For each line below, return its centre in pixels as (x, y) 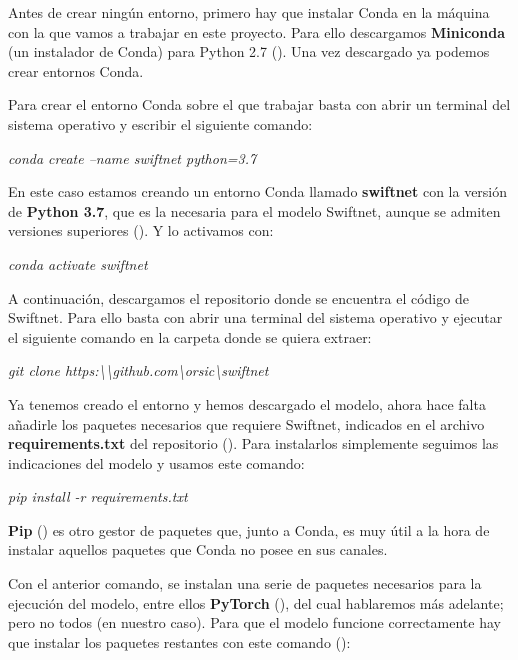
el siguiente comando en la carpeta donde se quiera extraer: (190, 336)
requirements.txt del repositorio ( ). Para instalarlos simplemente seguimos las (253, 443)
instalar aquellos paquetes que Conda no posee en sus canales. (198, 549)
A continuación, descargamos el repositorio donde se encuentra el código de (238, 297)
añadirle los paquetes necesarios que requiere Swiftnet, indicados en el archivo (246, 423)
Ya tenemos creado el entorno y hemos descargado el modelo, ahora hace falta (247, 403)
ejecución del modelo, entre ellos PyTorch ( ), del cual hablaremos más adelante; (256, 602)
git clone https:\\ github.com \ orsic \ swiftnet (138, 370)
